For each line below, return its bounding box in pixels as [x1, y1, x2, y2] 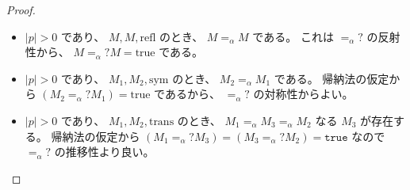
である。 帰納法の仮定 [274, 70, 389, 86]
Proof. [6, 2, 36, 17]
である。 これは [252, 28, 334, 44]
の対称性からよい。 [253, 85, 354, 102]
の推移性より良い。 [54, 143, 155, 160]
